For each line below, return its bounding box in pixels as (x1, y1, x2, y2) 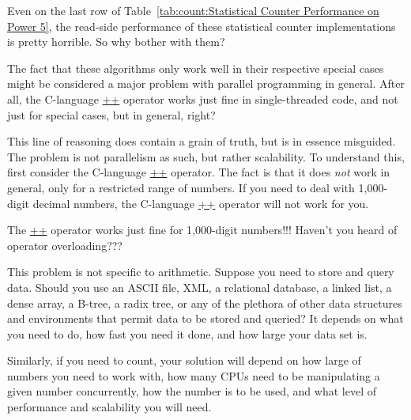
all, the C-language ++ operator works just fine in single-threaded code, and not (7, 90, 398, 107)
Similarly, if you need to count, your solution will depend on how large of (7, 352, 361, 369)
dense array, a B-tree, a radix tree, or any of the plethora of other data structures (7, 294, 402, 311)
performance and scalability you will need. (7, 399, 212, 415)
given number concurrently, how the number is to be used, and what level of (7, 383, 376, 399)
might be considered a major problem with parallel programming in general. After (7, 75, 405, 92)
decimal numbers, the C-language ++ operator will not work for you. (32, 195, 369, 211)
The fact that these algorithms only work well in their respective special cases (7, 59, 384, 76)
